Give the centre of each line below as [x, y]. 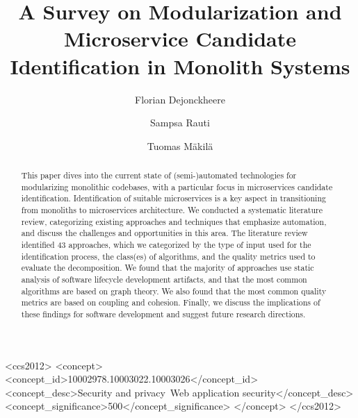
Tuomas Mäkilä [180, 145]
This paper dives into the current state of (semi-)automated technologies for [159, 175]
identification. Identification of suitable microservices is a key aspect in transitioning [173, 198]
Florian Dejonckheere [180, 99]
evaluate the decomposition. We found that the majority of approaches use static [168, 268]
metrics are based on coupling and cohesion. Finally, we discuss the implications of [171, 302]
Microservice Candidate [180, 39]
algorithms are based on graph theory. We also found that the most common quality [174, 291]
